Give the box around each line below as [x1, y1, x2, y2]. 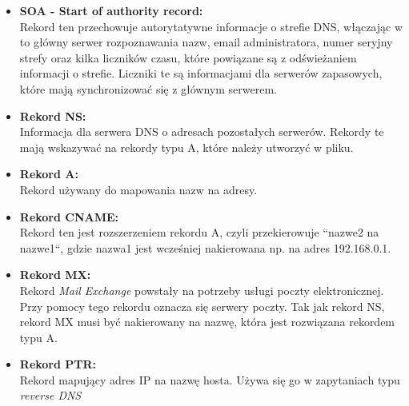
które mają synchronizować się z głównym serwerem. [19, 80, 277, 97]
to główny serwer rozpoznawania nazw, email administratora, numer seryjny [19, 34, 393, 50]
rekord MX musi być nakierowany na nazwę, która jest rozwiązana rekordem [19, 313, 395, 330]
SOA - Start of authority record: [19, 2, 203, 18]
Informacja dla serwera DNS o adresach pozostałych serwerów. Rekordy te [19, 123, 384, 140]
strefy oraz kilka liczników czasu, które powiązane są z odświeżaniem [19, 49, 357, 66]
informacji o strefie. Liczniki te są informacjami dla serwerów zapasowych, [19, 65, 383, 82]
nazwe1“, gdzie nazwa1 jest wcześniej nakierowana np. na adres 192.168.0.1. [19, 239, 391, 256]
